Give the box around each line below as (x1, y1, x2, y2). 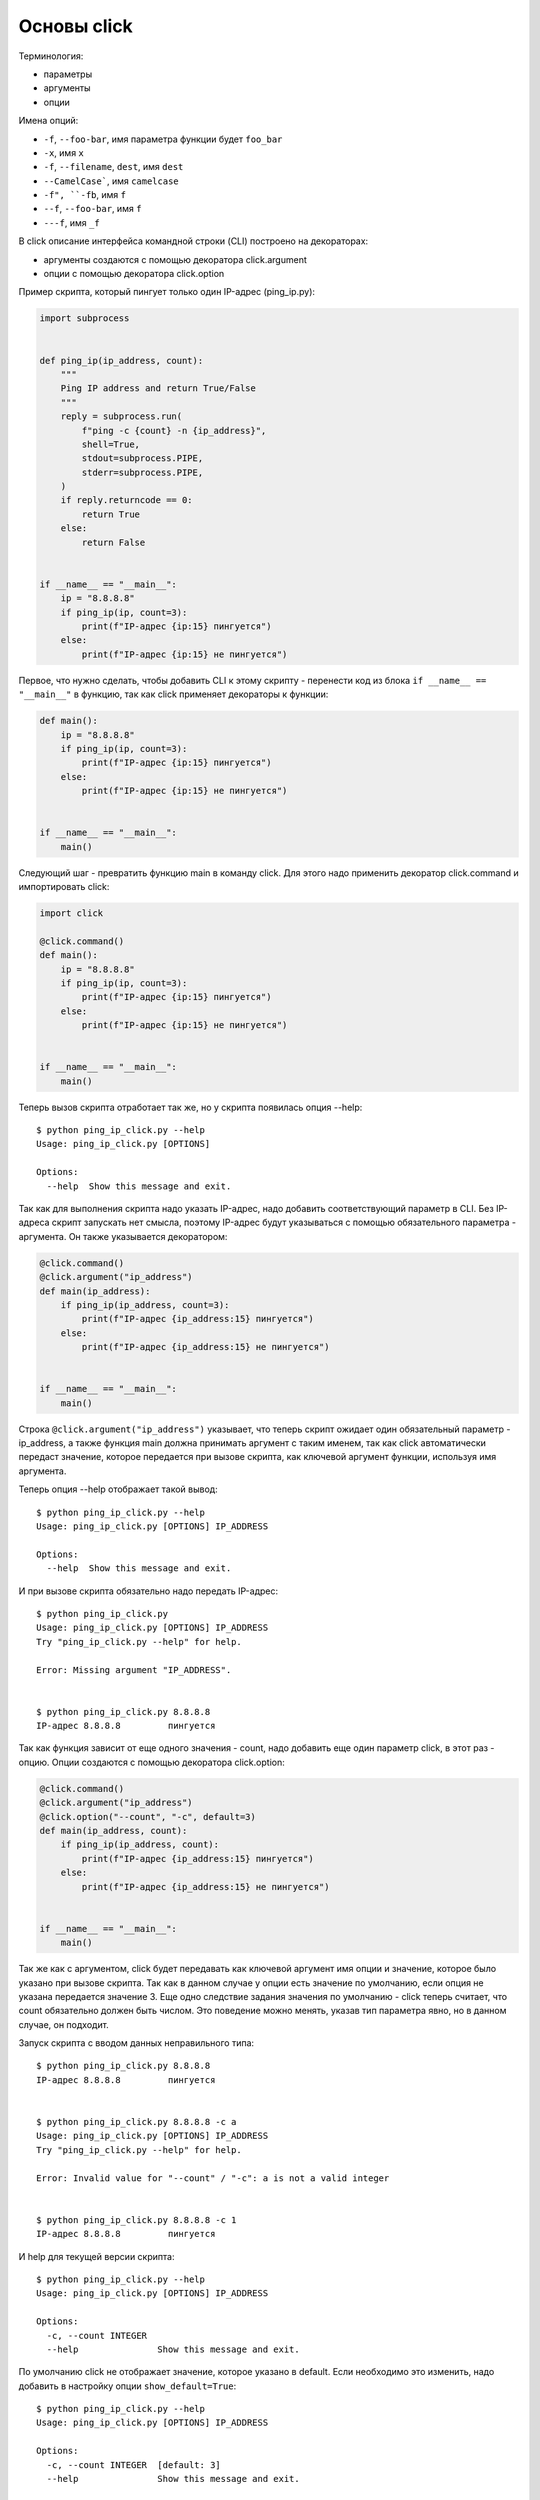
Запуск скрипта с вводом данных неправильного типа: (18, 2037, 255, 2049)
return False (81, 536, 146, 548)
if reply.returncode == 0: (60, 495, 194, 506)
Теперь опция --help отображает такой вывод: (18, 1483, 219, 1495)
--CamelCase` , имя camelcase (43, 175, 179, 187)
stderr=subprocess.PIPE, (81, 466, 204, 478)
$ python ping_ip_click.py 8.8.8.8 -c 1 (36, 2214, 237, 2225)
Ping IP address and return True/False (60, 383, 257, 394)
